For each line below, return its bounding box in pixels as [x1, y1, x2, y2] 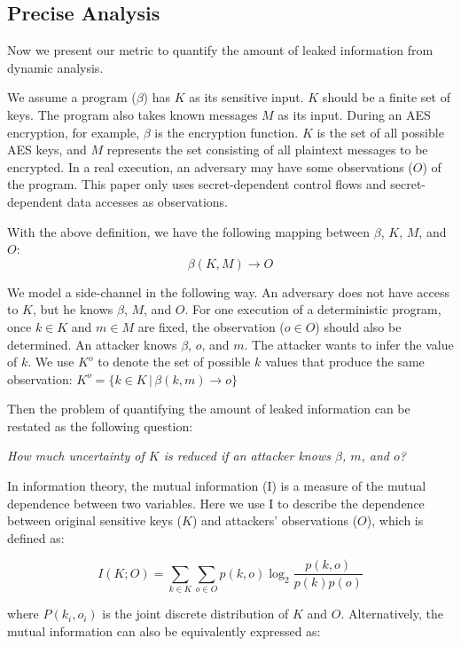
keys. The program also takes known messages [7, 105, 258, 123]
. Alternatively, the [340, 604, 443, 623]
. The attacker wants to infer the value [244, 335, 454, 353]
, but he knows [33, 300, 113, 319]
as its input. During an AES [277, 105, 431, 123]
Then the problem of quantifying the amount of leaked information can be [7, 399, 410, 418]
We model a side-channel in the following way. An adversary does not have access [7, 282, 449, 301]
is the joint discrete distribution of [102, 604, 289, 623]
